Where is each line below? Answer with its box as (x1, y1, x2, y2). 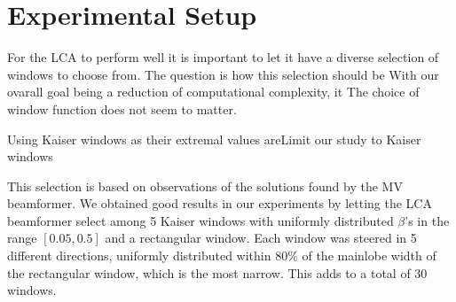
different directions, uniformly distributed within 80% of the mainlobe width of (7, 246, 436, 265)
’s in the (405, 211, 450, 229)
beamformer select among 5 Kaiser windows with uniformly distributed (7, 211, 394, 229)
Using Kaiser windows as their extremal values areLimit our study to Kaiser (7, 129, 421, 148)
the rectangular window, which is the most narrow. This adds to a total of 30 (7, 263, 428, 282)
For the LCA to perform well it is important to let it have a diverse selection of (7, 48, 439, 66)
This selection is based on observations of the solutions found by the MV (7, 176, 403, 195)
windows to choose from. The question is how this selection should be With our (7, 65, 439, 83)
